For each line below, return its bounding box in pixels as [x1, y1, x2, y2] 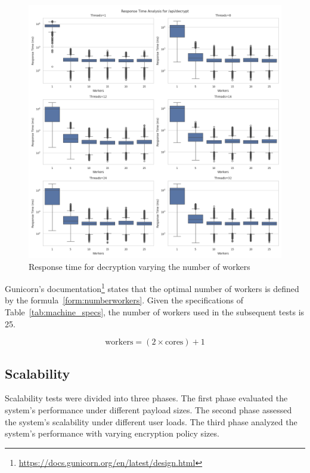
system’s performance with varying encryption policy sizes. [5, 427, 219, 440]
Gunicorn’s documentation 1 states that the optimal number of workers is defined [5, 281, 299, 294]
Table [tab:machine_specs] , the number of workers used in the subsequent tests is [5, 306, 305, 318]
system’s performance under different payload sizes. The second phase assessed [5, 404, 292, 416]
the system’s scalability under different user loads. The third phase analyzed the [5, 415, 297, 428]
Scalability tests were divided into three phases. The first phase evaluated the [5, 392, 288, 404]
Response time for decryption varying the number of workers [29, 260, 250, 272]
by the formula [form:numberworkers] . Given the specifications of [5, 294, 243, 306]
